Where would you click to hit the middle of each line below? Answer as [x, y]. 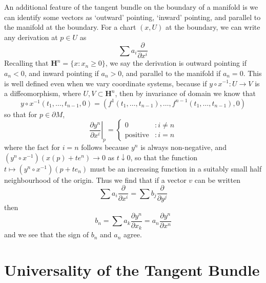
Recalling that [26, 63]
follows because [105, 147]
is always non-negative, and [183, 147]
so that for [21, 114]
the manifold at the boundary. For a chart [70, 27]
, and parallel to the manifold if [171, 73]
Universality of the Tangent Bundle [132, 270]
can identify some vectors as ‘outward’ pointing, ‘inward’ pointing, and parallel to [132, 17]
